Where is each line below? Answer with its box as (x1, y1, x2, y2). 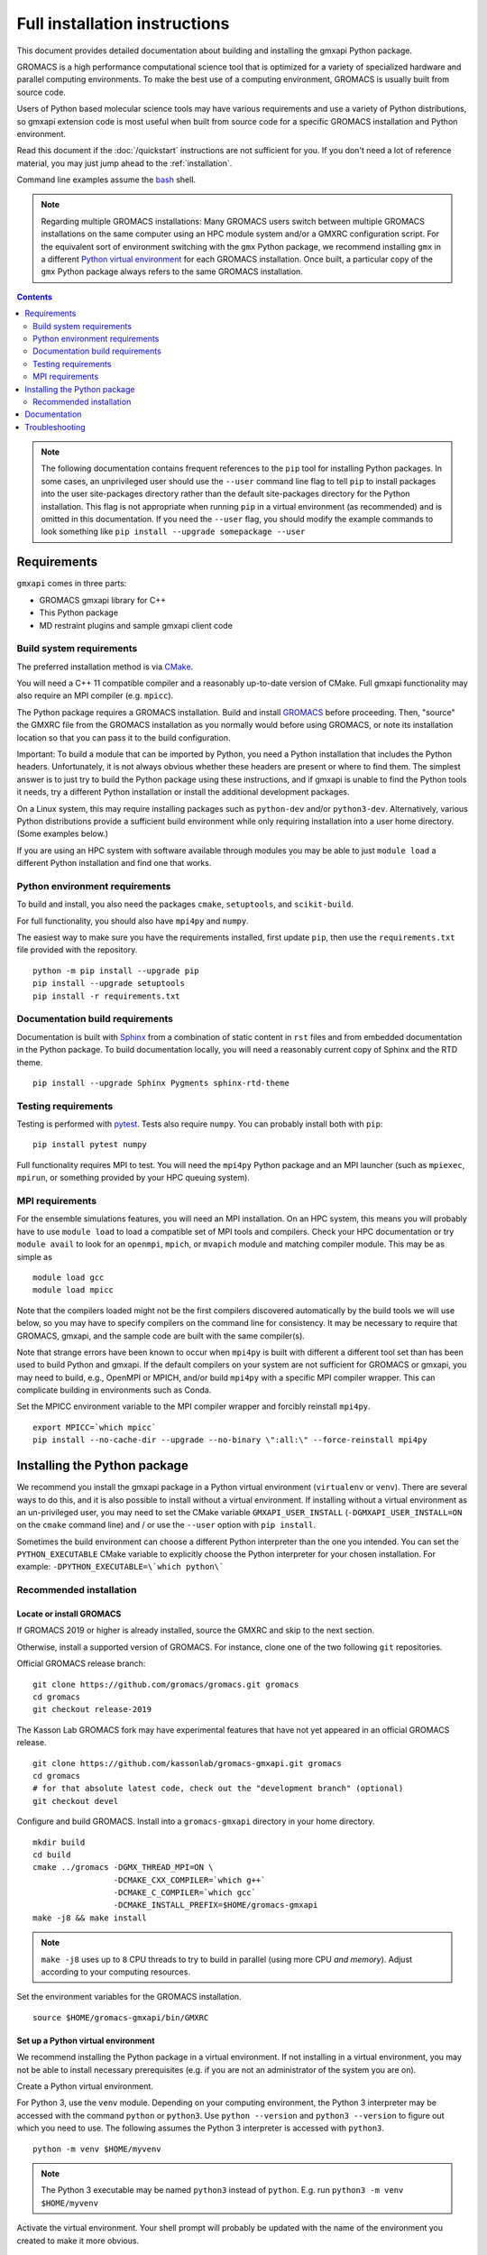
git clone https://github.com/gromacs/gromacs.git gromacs (32, 1679, 299, 1689)
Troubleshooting (24, 421, 86, 432)
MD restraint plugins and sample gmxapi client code (39, 620, 234, 630)
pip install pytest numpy (32, 1139, 148, 1150)
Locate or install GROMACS (16, 1608, 122, 1619)
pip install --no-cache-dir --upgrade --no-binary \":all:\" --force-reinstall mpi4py (32, 1435, 427, 1445)
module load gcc (32, 1272, 105, 1283)
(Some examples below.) (16, 828, 108, 839)
